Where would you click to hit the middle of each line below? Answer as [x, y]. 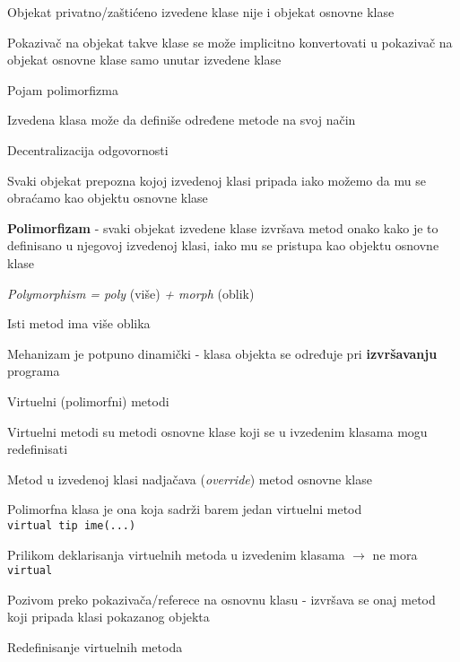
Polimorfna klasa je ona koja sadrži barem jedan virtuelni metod [185, 509]
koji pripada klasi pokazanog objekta [108, 617]
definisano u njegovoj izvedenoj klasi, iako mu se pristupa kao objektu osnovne [223, 245]
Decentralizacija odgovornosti [88, 149]
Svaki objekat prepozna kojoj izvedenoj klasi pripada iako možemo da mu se [217, 180]
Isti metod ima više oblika [79, 323]
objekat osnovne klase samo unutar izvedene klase [144, 60]
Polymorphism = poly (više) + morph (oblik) [131, 293]
